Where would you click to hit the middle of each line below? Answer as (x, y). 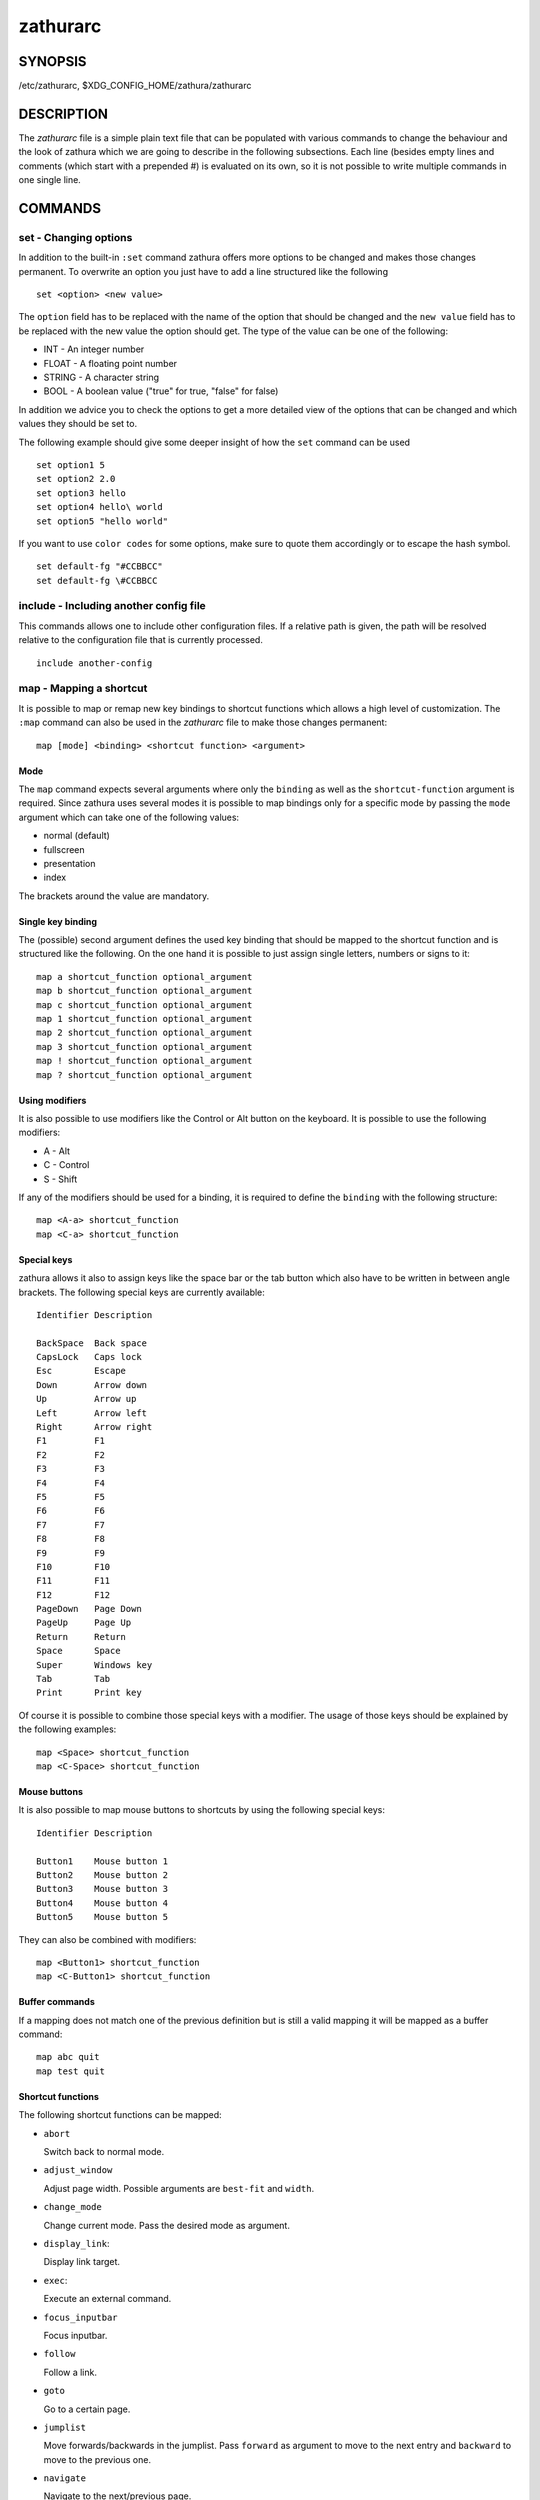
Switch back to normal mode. (104, 2152)
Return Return (81, 1636)
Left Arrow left (92, 1413)
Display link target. (81, 2262)
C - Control (66, 1165)
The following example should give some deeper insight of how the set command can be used (214, 442)
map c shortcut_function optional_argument (144, 1004)
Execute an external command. (107, 2299)
